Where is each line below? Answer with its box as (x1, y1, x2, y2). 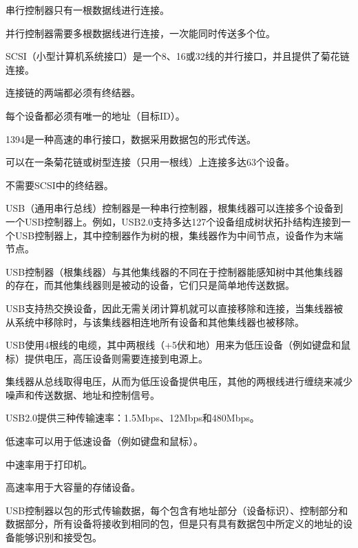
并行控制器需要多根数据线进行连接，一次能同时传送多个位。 (6, 25, 275, 40)
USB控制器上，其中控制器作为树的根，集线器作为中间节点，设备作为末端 (14, 228, 344, 242)
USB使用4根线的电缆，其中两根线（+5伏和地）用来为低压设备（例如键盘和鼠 (6, 338, 351, 352)
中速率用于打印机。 (6, 457, 92, 471)
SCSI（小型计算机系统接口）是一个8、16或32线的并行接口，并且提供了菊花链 (6, 49, 350, 63)
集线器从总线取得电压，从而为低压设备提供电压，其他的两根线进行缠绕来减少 (6, 374, 352, 388)
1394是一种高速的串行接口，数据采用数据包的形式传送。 (6, 131, 256, 146)
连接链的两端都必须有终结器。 (6, 85, 140, 100)
